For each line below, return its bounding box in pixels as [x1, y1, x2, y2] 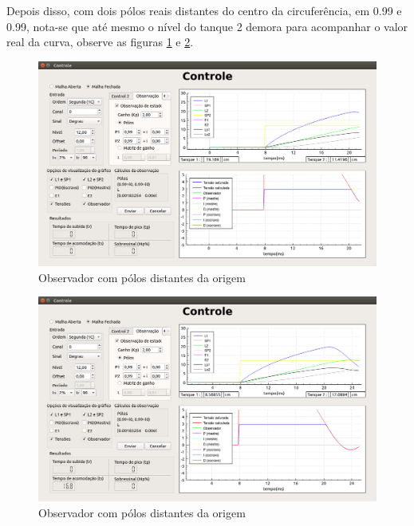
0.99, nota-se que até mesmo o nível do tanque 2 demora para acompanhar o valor [6, 18, 408, 34]
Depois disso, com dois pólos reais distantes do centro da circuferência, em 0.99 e [6, 2, 402, 18]
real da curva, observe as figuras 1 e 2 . [6, 33, 194, 50]
